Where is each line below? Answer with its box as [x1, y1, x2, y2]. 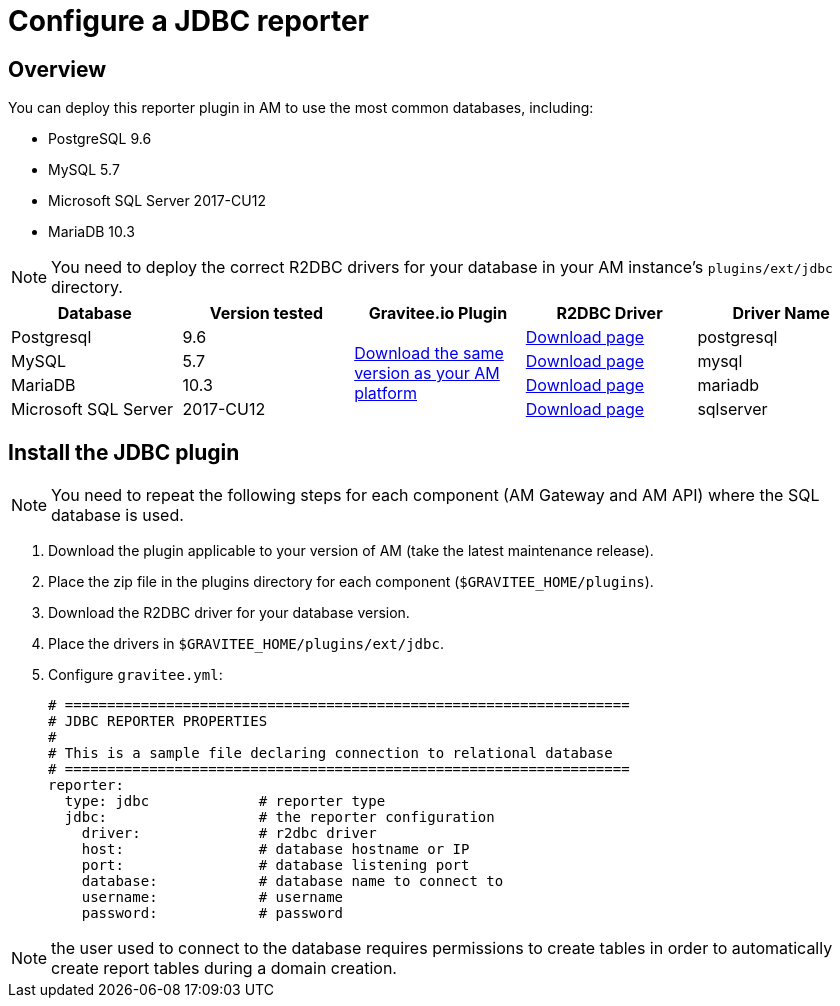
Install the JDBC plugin [8, 439, 240, 465]
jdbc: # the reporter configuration [64, 809, 495, 826]
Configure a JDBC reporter [8, 4, 370, 38]
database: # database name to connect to [81, 873, 504, 890]
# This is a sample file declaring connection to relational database [48, 745, 613, 762]
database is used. [51, 505, 184, 526]
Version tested [209, 303, 324, 324]
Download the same [354, 343, 504, 364]
